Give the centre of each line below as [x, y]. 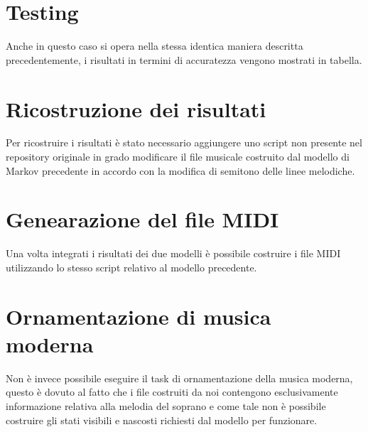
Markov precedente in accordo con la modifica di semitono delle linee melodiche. [180, 170]
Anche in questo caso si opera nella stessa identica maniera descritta [155, 46]
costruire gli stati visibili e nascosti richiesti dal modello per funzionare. [162, 420]
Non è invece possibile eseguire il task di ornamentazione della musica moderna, [179, 378]
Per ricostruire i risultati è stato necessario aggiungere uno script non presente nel [184, 142]
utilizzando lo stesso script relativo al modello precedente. [131, 267]
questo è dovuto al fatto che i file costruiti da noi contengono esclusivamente [172, 392]
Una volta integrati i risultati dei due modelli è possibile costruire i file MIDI [173, 253]
